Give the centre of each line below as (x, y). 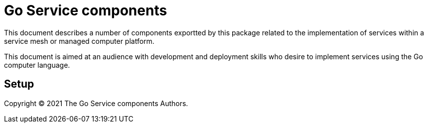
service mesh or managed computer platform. (79, 41)
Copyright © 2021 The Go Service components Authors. (96, 103)
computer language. (37, 65)
